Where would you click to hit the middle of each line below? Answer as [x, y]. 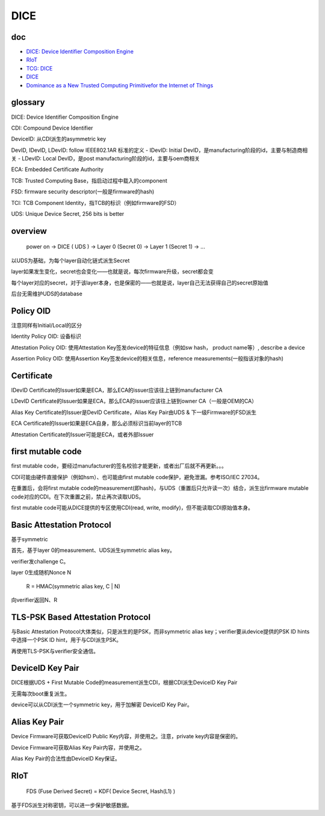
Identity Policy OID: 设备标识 [46, 336]
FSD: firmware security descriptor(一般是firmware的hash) [83, 192]
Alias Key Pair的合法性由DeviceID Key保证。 [66, 758]
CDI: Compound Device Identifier [52, 128]
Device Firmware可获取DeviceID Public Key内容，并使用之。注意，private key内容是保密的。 [126, 736]
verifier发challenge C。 [40, 561]
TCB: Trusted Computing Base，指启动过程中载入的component [89, 180]
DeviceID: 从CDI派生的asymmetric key [59, 139]
